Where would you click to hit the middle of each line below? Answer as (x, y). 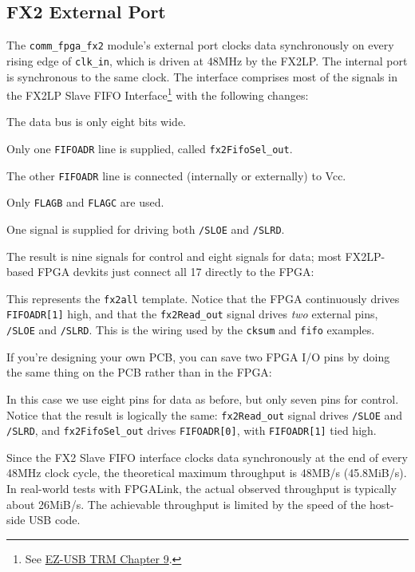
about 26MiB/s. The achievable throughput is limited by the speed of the (186, 504)
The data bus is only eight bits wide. (97, 122)
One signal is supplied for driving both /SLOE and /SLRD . (146, 229)
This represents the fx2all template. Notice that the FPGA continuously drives (203, 298)
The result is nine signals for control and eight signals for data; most (174, 256)
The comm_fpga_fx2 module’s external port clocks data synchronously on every (200, 45)
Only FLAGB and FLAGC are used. (85, 202)
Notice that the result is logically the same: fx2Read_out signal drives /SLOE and (205, 414)
